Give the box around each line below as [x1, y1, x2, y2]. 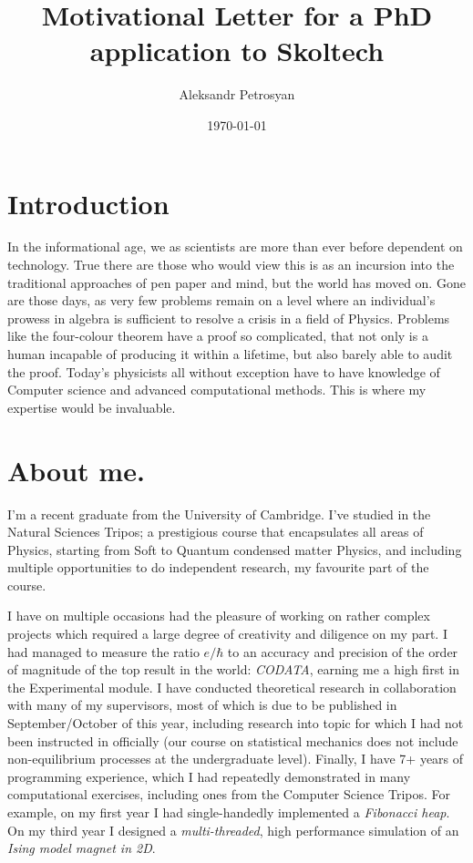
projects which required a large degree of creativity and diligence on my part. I [7, 624, 447, 643]
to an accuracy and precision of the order [227, 642, 458, 661]
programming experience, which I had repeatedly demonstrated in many [7, 766, 411, 786]
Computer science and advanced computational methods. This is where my [7, 380, 427, 399]
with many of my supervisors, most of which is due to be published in [7, 695, 397, 714]
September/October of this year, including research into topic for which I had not [7, 714, 464, 733]
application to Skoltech [89, 32, 385, 69]
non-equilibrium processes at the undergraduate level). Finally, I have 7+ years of [7, 749, 464, 768]
